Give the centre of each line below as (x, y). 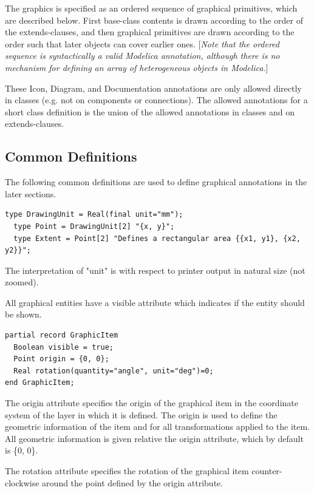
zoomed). (22, 282)
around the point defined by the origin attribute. (133, 482)
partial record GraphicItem (62, 335)
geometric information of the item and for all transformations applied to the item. (158, 427)
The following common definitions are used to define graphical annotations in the (156, 182)
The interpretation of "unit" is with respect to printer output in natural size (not (155, 270)
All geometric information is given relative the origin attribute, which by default (154, 438)
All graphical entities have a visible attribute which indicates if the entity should (155, 302)
